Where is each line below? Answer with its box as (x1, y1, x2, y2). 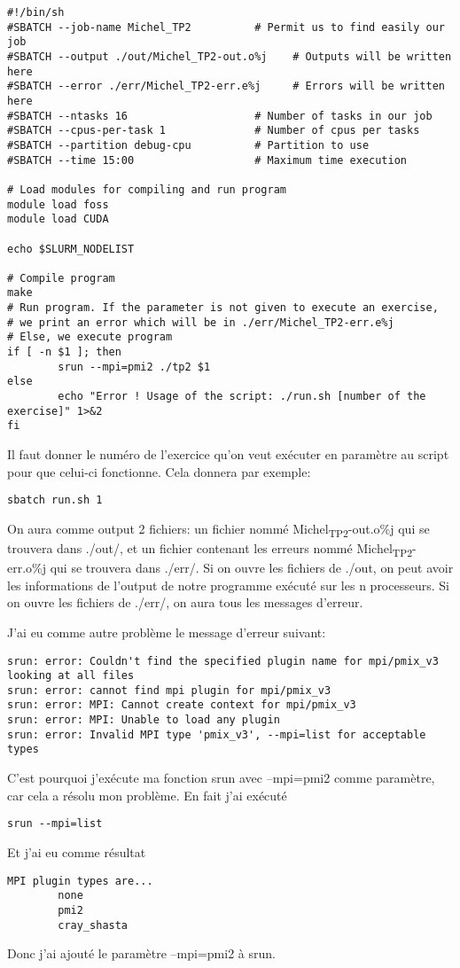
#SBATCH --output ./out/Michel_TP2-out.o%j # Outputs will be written (7, 50, 452, 63)
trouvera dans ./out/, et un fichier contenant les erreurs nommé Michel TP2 (7, 539, 413, 559)
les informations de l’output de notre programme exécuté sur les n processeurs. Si (7, 575, 449, 594)
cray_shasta (58, 918, 129, 932)
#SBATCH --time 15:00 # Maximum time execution (7, 153, 408, 167)
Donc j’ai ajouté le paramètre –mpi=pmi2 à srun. (7, 944, 276, 963)
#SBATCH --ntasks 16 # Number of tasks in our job (7, 109, 433, 122)
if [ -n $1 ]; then (7, 346, 121, 359)
